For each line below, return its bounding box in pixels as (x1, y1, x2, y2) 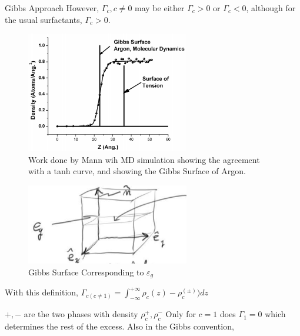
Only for (165, 308, 196, 320)
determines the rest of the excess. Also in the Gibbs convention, (5, 320, 234, 332)
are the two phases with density (24, 308, 138, 320)
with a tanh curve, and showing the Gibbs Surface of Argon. (28, 165, 246, 177)
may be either (135, 2, 185, 14)
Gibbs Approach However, (5, 2, 99, 14)
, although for (246, 2, 296, 14)
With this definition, (5, 286, 78, 298)
